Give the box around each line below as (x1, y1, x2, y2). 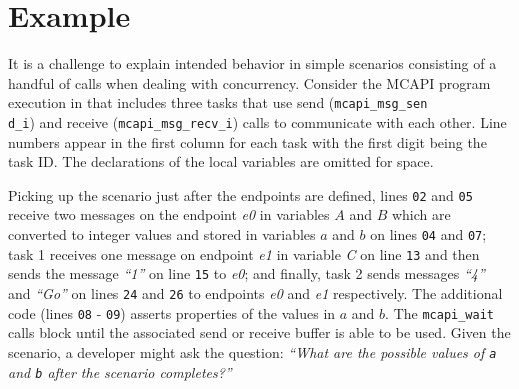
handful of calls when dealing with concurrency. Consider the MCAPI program (8, 72, 491, 93)
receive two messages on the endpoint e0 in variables (8, 204, 330, 225)
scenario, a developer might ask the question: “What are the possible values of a (8, 341, 497, 362)
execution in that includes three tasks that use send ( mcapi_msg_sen (8, 92, 428, 113)
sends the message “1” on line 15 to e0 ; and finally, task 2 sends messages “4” (8, 263, 485, 284)
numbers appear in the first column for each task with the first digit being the (8, 131, 487, 152)
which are (391, 204, 451, 225)
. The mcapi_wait (385, 302, 495, 323)
